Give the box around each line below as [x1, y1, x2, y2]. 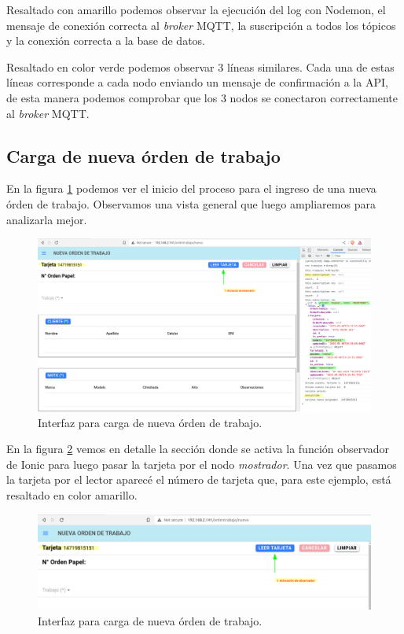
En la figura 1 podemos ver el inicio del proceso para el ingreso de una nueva [6, 180, 376, 197]
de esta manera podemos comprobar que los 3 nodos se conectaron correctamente [6, 89, 398, 105]
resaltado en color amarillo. [6, 486, 138, 503]
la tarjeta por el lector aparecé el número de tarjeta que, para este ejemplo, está [6, 471, 391, 488]
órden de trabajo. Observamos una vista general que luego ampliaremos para [6, 195, 376, 212]
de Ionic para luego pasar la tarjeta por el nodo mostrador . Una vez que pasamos [6, 455, 397, 472]
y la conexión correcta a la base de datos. [6, 32, 205, 49]
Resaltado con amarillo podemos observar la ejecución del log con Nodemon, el [6, 2, 386, 17]
